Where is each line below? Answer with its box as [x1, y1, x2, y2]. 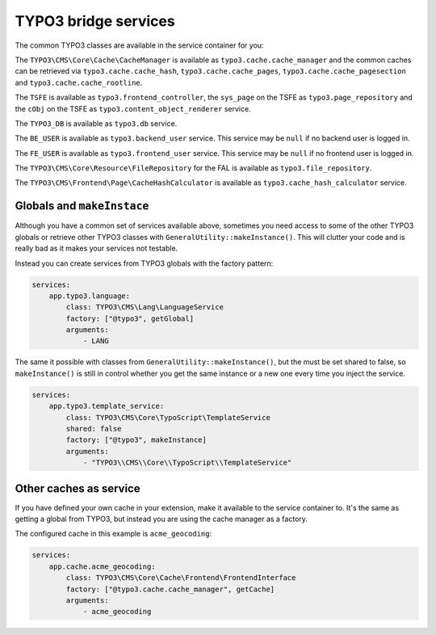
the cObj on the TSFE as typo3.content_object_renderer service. [15, 103, 251, 113]
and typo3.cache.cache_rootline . [15, 78, 143, 87]
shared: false [65, 424, 122, 433]
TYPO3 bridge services [15, 12, 175, 30]
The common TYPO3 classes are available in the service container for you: [15, 40, 264, 50]
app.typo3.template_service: [48, 402, 165, 411]
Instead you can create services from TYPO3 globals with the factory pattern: [15, 259, 274, 268]
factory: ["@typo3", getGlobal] [65, 313, 194, 323]
